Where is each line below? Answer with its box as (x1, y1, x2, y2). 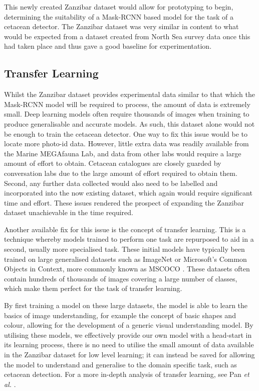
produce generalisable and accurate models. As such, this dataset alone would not (4, 118, 255, 129)
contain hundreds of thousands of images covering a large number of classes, (4, 273, 237, 283)
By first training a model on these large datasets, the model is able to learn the (4, 300, 248, 311)
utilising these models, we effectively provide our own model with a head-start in (4, 329, 252, 340)
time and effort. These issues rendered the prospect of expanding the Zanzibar (4, 197, 244, 208)
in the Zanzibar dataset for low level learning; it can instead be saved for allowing (4, 349, 255, 360)
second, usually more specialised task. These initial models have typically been (4, 244, 245, 254)
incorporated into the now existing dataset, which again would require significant (4, 187, 252, 198)
